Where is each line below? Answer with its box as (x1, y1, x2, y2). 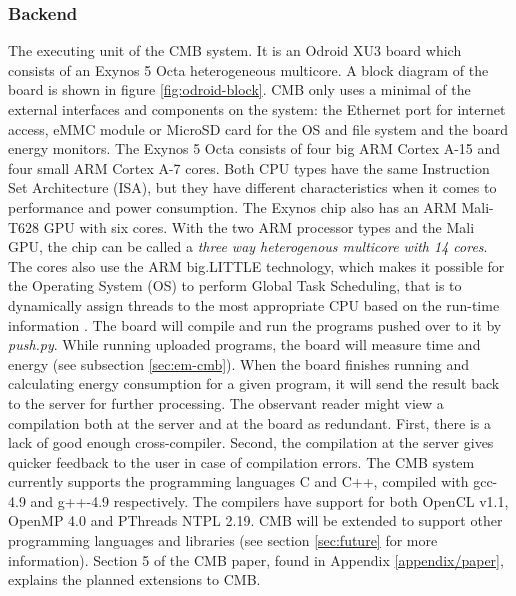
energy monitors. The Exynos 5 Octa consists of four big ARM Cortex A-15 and (8, 138, 501, 159)
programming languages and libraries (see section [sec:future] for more (8, 530, 438, 551)
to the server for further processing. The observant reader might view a (8, 392, 444, 413)
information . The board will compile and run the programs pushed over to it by (8, 314, 502, 335)
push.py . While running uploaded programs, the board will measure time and (8, 334, 481, 355)
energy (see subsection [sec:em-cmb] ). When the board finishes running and (8, 353, 470, 374)
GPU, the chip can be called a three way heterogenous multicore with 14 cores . (8, 236, 488, 257)
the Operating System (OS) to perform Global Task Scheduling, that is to (8, 275, 462, 296)
